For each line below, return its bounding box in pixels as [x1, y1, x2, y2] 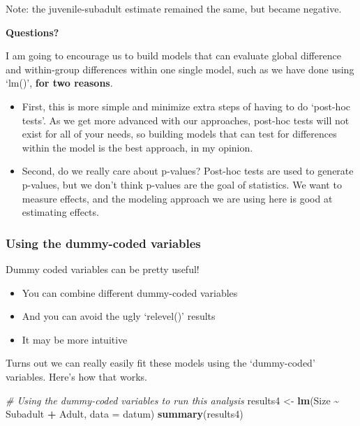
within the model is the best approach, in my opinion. [22, 140, 253, 154]
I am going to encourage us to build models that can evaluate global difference [6, 48, 341, 63]
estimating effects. [22, 205, 99, 219]
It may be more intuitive [22, 332, 128, 346]
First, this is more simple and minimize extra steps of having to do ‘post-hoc [22, 98, 351, 113]
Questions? [6, 24, 59, 39]
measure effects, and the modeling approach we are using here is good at [22, 191, 333, 205]
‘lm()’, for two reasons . [6, 75, 113, 90]
